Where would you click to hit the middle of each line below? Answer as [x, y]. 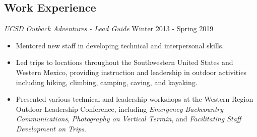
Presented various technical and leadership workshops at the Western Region [135, 99]
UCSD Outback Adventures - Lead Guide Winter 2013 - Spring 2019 [109, 28]
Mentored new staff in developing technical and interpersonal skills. [120, 45]
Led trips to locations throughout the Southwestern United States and [124, 62]
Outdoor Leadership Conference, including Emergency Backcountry [120, 109]
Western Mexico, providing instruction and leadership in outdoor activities [131, 72]
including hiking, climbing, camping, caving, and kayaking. [107, 82]
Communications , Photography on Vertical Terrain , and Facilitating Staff [128, 119]
